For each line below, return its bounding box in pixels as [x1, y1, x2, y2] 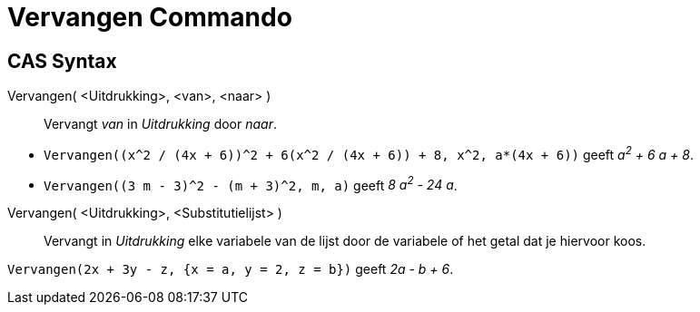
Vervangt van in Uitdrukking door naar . [44, 116, 278, 132]
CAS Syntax [7, 49, 117, 73]
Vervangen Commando [7, 2, 292, 33]
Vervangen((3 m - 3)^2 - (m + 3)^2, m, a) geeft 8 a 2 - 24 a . [44, 174, 458, 193]
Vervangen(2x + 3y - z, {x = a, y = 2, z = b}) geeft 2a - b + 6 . [7, 261, 454, 278]
